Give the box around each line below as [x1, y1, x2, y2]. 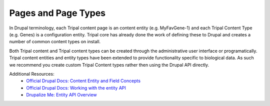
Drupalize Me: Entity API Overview [26, 92, 97, 98]
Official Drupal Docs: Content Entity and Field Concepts [26, 78, 141, 84]
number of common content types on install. [9, 39, 101, 45]
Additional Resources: [9, 71, 54, 77]
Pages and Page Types [9, 7, 106, 18]
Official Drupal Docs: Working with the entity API [26, 85, 126, 91]
